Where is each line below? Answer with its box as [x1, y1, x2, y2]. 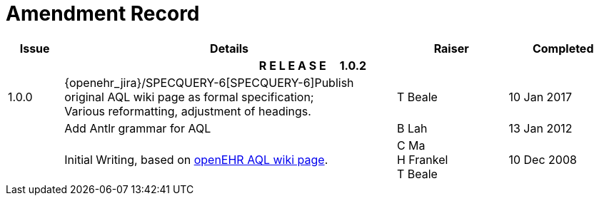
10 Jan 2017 [508, 89, 573, 104]
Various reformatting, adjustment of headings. [64, 103, 311, 118]
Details [210, 41, 249, 56]
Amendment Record [6, 1, 200, 26]
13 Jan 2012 [508, 120, 573, 135]
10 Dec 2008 [508, 152, 577, 167]
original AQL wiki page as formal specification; [64, 89, 314, 104]
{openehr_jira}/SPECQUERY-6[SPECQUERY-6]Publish [64, 75, 354, 90]
